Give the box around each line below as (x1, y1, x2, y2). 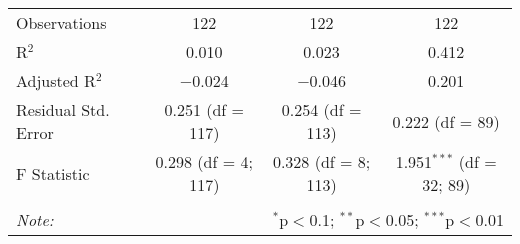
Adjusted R (16, 69, 96, 92)
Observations (16, 11, 107, 34)
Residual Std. (16, 98, 110, 121)
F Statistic (16, 161, 90, 185)
